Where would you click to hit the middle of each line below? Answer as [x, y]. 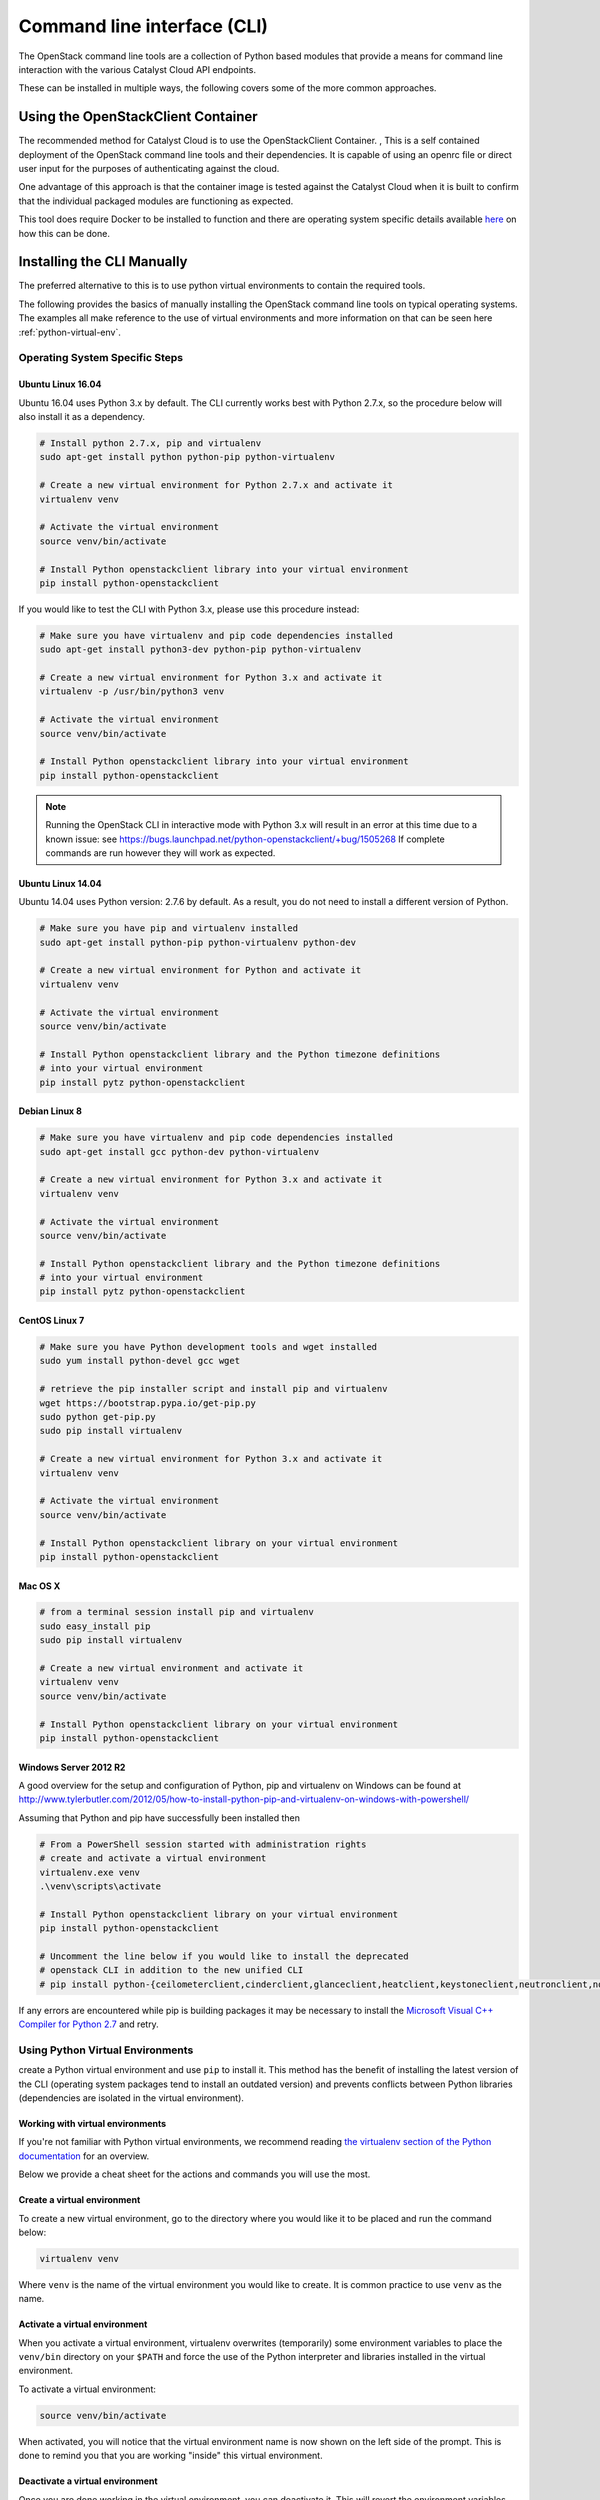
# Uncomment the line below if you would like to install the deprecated [224, 1956]
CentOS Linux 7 [51, 1321]
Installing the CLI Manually [103, 261]
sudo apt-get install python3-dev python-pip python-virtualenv [200, 649]
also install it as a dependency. [81, 416]
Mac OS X [39, 1586]
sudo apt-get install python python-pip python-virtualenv [187, 457]
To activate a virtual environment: [87, 2389]
